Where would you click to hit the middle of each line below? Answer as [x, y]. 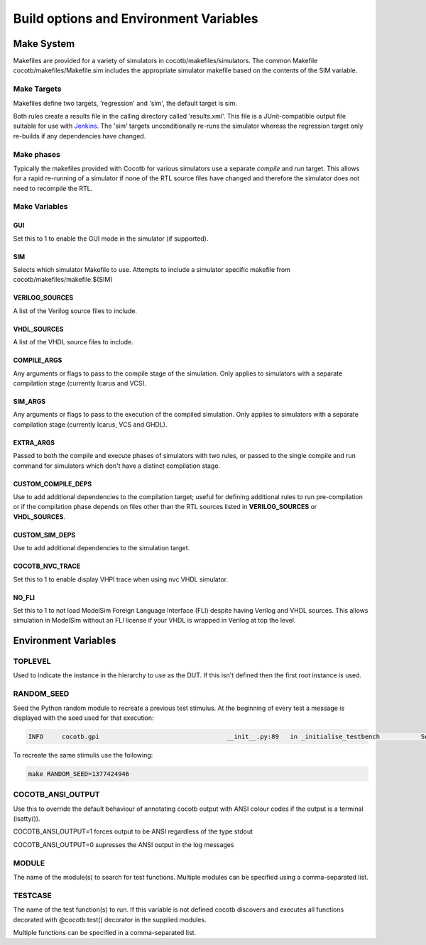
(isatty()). [27, 819]
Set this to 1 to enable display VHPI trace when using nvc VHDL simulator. [121, 579]
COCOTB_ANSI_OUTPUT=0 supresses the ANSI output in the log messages [124, 844]
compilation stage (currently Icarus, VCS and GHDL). [90, 424]
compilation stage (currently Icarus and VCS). [80, 383]
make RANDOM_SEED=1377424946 [79, 774]
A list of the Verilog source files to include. [75, 311]
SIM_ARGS [29, 401]
